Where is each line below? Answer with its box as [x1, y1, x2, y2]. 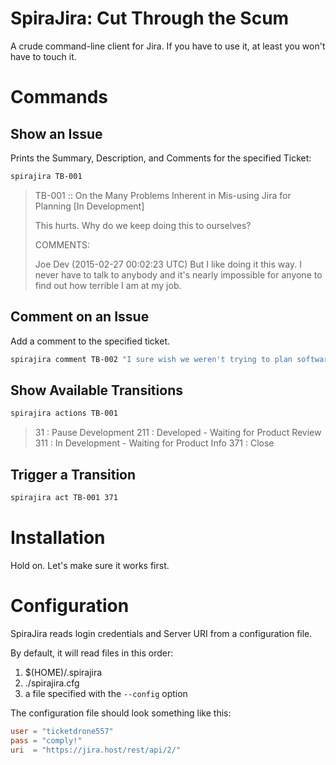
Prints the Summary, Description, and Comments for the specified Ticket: [10, 152, 312, 164]
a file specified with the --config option [24, 687, 188, 699]
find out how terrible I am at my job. [34, 279, 182, 291]
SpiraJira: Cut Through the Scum [10, 7, 290, 30]
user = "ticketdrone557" [10, 726, 114, 736]
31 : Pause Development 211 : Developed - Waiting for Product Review [34, 427, 322, 439]
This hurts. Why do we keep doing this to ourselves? [34, 219, 252, 231]
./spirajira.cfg [24, 677, 80, 689]
